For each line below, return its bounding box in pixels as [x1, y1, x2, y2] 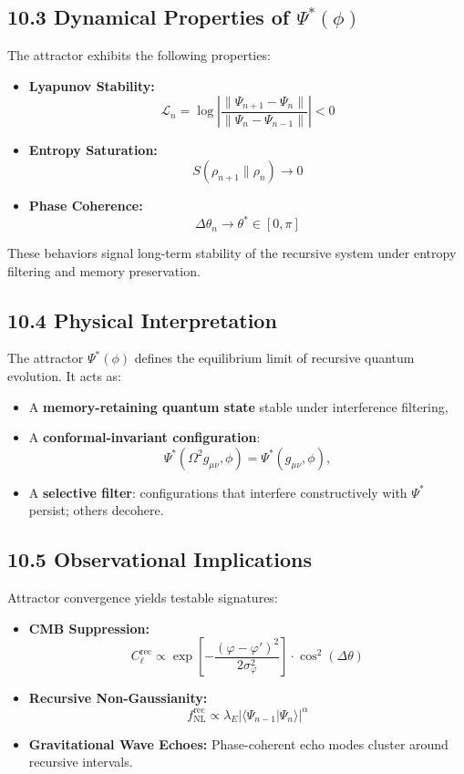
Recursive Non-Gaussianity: [28, 688, 208, 707]
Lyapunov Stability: [28, 76, 155, 95]
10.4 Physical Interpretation [7, 305, 277, 334]
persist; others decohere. [28, 501, 164, 520]
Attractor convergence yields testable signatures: [7, 588, 278, 607]
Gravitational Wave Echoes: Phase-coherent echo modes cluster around [28, 734, 449, 753]
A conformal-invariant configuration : [28, 428, 261, 447]
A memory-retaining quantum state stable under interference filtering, [28, 397, 449, 416]
